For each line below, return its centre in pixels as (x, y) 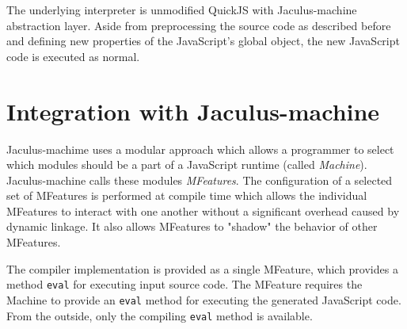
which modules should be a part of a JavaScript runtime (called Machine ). (187, 164)
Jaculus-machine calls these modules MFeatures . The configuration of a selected (200, 180)
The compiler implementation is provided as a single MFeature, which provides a (202, 268)
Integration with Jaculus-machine (193, 111)
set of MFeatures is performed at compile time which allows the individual (187, 195)
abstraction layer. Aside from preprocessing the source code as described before (199, 25)
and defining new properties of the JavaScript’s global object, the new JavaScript (203, 41)
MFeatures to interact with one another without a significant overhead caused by (203, 210)
